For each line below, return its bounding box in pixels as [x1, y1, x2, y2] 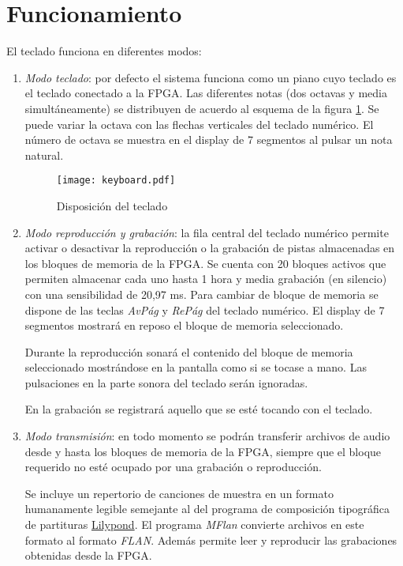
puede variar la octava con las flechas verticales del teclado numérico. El [24, 115, 374, 132]
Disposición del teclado [56, 197, 168, 213]
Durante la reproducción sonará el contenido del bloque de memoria [24, 343, 353, 360]
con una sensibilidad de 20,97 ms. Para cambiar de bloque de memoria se [24, 285, 379, 302]
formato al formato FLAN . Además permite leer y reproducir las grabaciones [24, 531, 397, 548]
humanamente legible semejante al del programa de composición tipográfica [24, 500, 390, 517]
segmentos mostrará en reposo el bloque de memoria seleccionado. [24, 317, 344, 334]
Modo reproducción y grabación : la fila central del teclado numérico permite [24, 224, 389, 240]
